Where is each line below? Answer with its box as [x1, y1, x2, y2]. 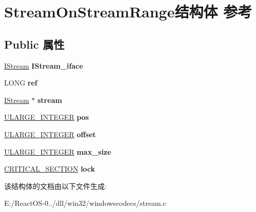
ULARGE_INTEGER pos [4, 112, 89, 122]
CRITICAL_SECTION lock [4, 163, 95, 174]
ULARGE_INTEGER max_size [4, 146, 111, 157]
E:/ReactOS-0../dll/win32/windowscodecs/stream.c [4, 198, 166, 208]
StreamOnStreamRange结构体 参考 [4, 1, 252, 22]
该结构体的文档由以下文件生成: [4, 180, 107, 191]
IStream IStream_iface [4, 60, 83, 71]
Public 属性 [4, 36, 65, 52]
